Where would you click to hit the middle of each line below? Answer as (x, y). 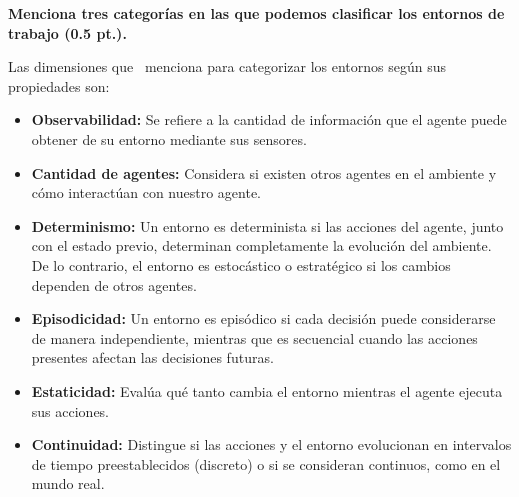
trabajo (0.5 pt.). (67, 32)
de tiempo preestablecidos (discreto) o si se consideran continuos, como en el (266, 463)
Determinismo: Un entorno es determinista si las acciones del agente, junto (267, 225)
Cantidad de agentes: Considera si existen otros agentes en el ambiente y (264, 172)
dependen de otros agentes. (114, 284)
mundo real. (68, 483)
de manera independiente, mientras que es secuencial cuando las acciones (254, 337)
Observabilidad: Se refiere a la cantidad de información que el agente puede (269, 119)
